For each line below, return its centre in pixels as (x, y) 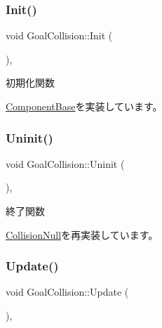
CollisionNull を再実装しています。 (82, 234)
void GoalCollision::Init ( (59, 35)
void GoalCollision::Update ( (67, 292)
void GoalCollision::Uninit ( (65, 163)
